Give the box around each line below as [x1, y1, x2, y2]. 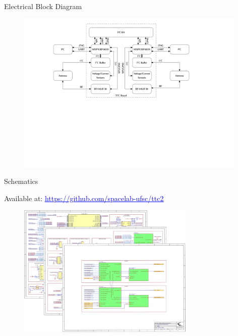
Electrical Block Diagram [4, 1, 82, 11]
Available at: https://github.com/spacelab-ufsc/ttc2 [4, 193, 164, 203]
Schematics [4, 176, 38, 186]
